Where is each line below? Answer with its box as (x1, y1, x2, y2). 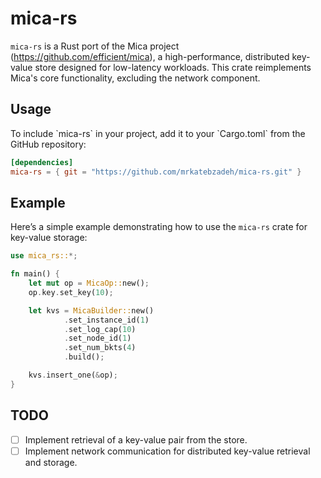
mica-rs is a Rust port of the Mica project (10, 40, 180, 52)
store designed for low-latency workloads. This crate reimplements (34, 61, 312, 73)
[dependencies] (10, 157, 74, 167)
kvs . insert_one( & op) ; (28, 370, 118, 381)
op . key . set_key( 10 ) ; (28, 287, 114, 297)
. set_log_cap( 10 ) (63, 324, 137, 334)
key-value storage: (10, 232, 88, 244)
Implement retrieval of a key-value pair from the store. (24, 433, 248, 446)
